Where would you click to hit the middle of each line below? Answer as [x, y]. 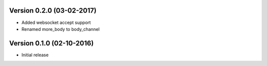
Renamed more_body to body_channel [61, 29]
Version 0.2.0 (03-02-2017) [53, 11]
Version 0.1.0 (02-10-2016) [51, 43]
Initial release [35, 55]
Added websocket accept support [56, 22]
